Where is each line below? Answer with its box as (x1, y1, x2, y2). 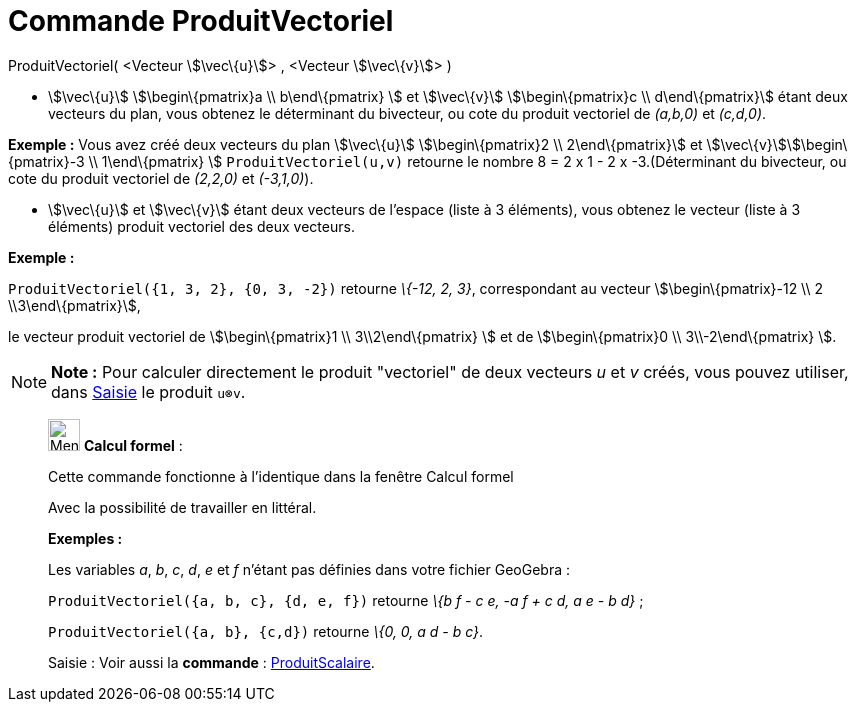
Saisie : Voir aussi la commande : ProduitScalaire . (48, 653, 375, 671)
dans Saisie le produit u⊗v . (51, 381, 246, 402)
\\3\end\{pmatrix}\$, (8, 296, 141, 314)
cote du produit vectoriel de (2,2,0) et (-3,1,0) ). (8, 169, 314, 187)
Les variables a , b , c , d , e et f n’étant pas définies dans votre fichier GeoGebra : (48, 560, 571, 578)
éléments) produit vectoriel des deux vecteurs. (48, 217, 355, 235)
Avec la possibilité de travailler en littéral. (48, 498, 317, 516)
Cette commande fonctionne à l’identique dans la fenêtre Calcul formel (48, 467, 514, 485)
